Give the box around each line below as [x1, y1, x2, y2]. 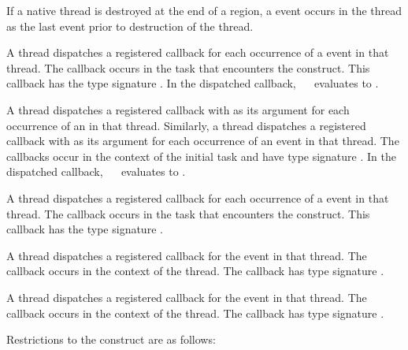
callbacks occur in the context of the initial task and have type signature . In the [6, 147, 396, 164]
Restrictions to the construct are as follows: [6, 331, 216, 348]
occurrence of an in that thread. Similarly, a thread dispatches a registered [6, 117, 366, 133]
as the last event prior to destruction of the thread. [6, 17, 254, 34]
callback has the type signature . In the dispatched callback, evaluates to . [6, 75, 379, 91]
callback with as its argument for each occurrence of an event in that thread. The [6, 132, 399, 149]
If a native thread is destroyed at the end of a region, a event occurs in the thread [6, 2, 402, 18]
